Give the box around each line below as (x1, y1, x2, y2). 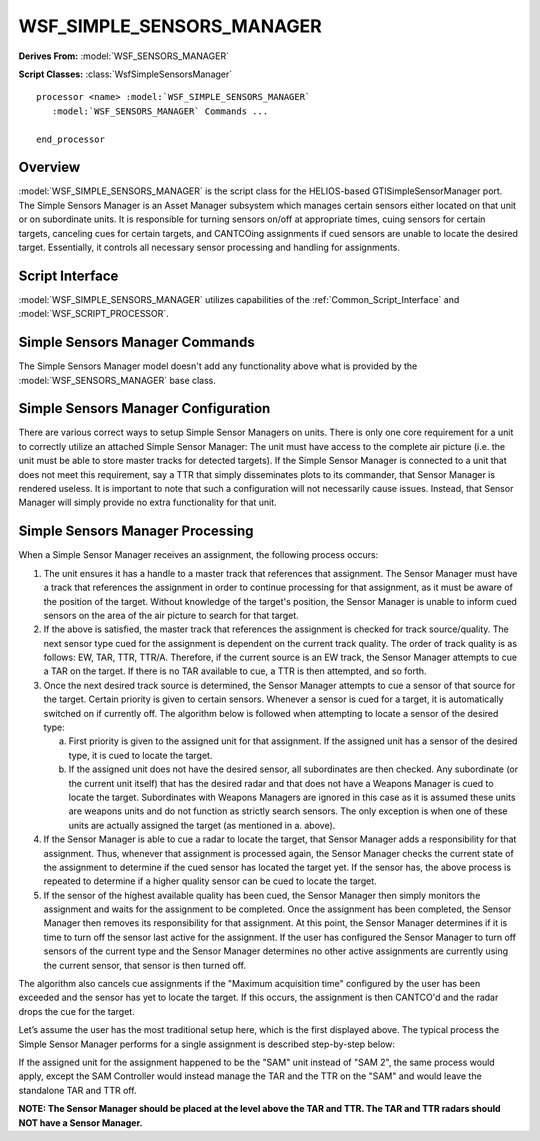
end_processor (36, 133, 105, 145)
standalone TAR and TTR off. (18, 1084, 137, 1096)
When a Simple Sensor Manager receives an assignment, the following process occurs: (18, 549, 379, 561)
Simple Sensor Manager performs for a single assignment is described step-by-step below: (18, 1038, 395, 1050)
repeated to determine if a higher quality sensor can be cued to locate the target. (43, 875, 377, 887)
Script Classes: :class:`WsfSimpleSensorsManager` (18, 68, 233, 80)
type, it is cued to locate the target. (68, 749, 213, 761)
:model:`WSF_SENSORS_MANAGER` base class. (18, 374, 217, 386)
